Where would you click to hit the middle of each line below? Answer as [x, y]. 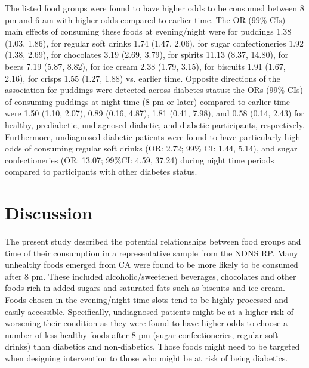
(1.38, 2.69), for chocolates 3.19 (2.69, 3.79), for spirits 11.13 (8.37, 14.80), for [147, 55]
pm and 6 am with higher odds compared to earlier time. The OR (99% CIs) [145, 19]
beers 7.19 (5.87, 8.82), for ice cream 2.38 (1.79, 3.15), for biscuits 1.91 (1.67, [145, 66]
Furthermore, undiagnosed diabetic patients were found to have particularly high [153, 136]
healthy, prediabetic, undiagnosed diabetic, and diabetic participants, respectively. [155, 124]
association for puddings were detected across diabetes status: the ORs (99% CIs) [154, 90]
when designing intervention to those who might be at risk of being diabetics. [146, 358]
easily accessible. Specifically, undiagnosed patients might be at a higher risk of [149, 311]
